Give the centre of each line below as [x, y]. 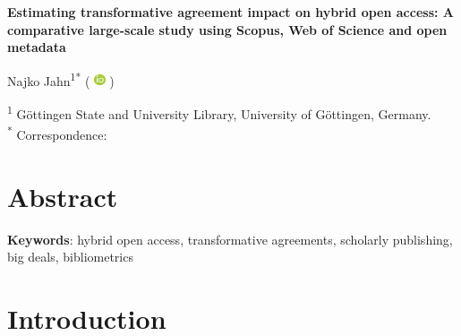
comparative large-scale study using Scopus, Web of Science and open [227, 29]
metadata [37, 47]
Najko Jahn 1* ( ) [61, 79]
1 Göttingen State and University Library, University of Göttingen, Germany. [219, 112]
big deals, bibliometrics [70, 257]
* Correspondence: [57, 133]
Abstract [63, 196]
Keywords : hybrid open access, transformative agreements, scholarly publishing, [230, 239]
